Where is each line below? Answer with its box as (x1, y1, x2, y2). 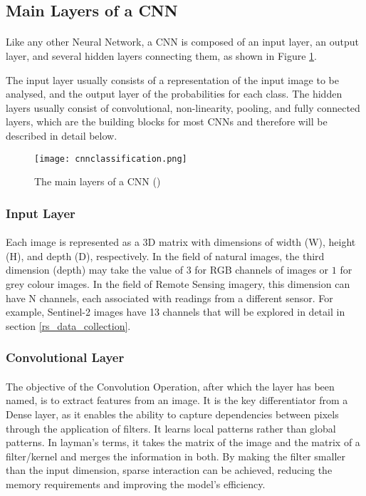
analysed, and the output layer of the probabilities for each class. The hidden (6, 86, 343, 101)
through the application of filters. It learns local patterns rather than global (6, 420, 336, 435)
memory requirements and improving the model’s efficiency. (6, 476, 266, 491)
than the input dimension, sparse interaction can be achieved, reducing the (6, 463, 333, 477)
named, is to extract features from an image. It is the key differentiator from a (6, 393, 348, 408)
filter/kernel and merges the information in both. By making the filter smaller (6, 448, 345, 463)
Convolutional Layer (6, 348, 125, 366)
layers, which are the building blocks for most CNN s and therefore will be (6, 114, 328, 129)
